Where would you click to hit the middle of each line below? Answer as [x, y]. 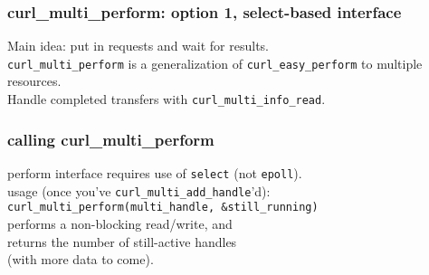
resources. [34, 81]
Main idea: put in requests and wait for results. [138, 46]
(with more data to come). [81, 259]
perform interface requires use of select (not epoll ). [155, 172]
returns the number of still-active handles [122, 241]
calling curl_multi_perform [111, 139]
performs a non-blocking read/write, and [120, 223]
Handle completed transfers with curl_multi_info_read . [167, 99]
